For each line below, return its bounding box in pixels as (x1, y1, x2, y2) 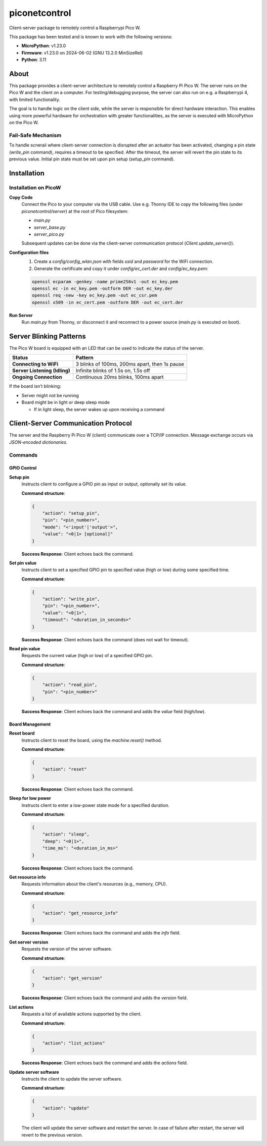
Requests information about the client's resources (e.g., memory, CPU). (21, 881, 168, 887)
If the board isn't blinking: (9, 383, 61, 389)
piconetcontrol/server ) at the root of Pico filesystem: (21, 208, 129, 214)
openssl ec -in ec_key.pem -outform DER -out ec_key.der (32, 285, 173, 291)
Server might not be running (21, 392, 79, 398)
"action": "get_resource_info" (42, 910, 118, 916)
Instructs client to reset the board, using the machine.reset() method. (21, 737, 162, 743)
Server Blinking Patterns (9, 332, 86, 340)
